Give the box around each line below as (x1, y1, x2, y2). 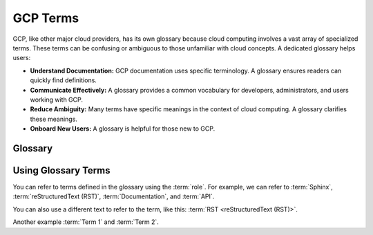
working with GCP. (30, 95, 83, 104)
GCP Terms (12, 10, 79, 26)
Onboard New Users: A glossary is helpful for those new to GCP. (30, 124, 216, 133)
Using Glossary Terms (12, 164, 111, 176)
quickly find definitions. (30, 76, 97, 84)
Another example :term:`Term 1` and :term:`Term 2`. (12, 218, 159, 226)
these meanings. (30, 115, 77, 123)
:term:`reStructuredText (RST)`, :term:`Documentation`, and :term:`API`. (12, 192, 215, 200)
